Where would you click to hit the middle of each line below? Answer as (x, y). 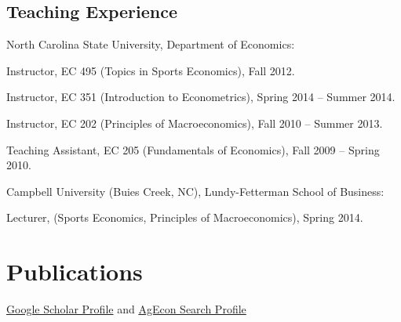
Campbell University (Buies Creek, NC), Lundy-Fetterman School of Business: (195, 191)
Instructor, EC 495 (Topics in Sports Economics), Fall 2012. (151, 70)
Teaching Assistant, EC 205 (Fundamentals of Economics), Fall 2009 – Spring (193, 149)
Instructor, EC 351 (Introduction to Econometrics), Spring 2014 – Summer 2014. (201, 97)
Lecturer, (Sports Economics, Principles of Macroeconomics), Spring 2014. (185, 217)
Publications (75, 271)
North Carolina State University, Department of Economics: (151, 44)
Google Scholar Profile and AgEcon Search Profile (126, 309)
